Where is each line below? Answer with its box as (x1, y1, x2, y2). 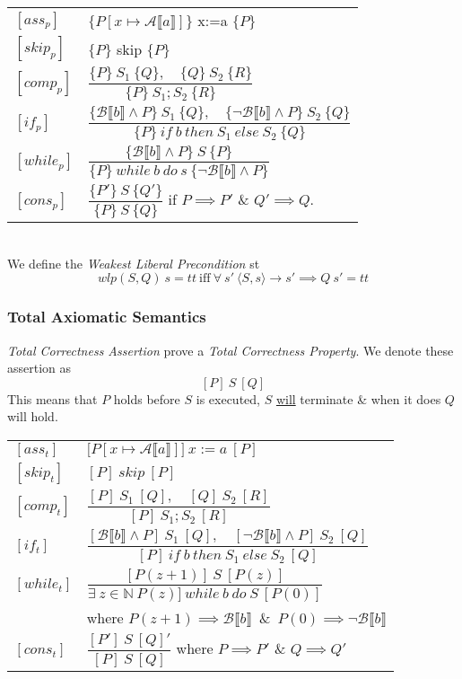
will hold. (7, 407, 58, 426)
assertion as (7, 358, 72, 377)
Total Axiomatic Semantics (7, 305, 206, 328)
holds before (113, 389, 180, 408)
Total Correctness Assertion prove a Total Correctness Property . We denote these (7, 340, 454, 359)
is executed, (196, 389, 260, 408)
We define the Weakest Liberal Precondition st (7, 253, 260, 272)
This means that (7, 389, 98, 408)
